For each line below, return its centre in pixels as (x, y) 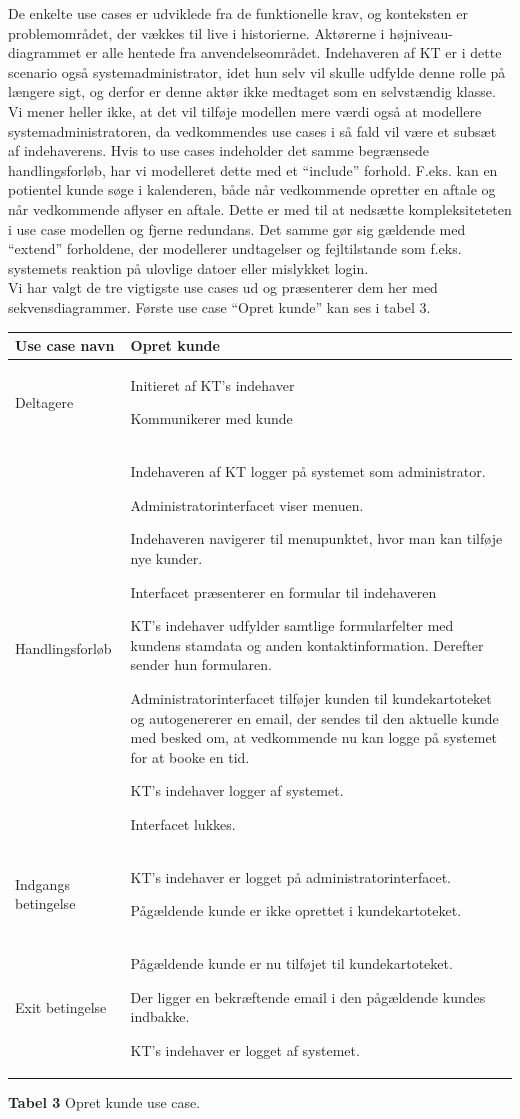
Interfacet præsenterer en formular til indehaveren (283, 591)
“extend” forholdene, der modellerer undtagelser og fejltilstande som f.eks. (235, 248)
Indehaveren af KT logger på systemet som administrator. (308, 471)
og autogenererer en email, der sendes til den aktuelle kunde (314, 717)
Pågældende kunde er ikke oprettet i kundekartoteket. (296, 910)
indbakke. (160, 1016)
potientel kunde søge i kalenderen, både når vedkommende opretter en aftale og (252, 189)
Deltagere (44, 401)
